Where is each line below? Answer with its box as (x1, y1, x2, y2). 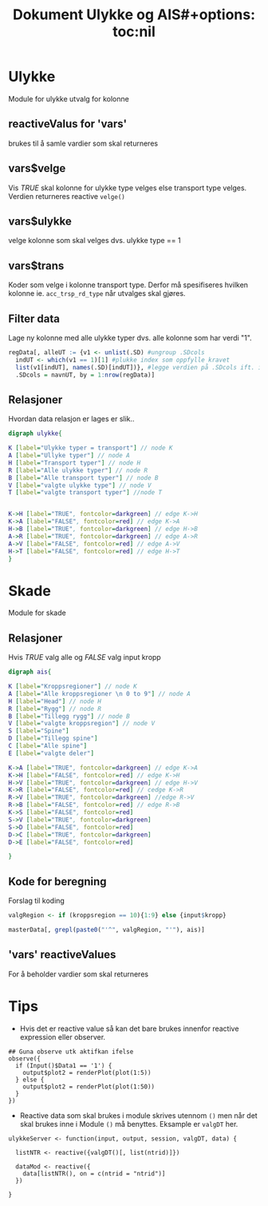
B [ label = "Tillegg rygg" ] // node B (8, 712, 130, 721)
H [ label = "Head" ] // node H (8, 697, 102, 705)
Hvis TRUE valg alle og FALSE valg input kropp (8, 653, 161, 662)
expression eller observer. (19, 1032, 106, 1041)
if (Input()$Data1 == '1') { (15, 1061, 112, 1069)
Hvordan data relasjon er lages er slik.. (8, 414, 135, 424)
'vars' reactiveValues (8, 948, 116, 961)
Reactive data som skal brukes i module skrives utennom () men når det (19, 1110, 258, 1120)
